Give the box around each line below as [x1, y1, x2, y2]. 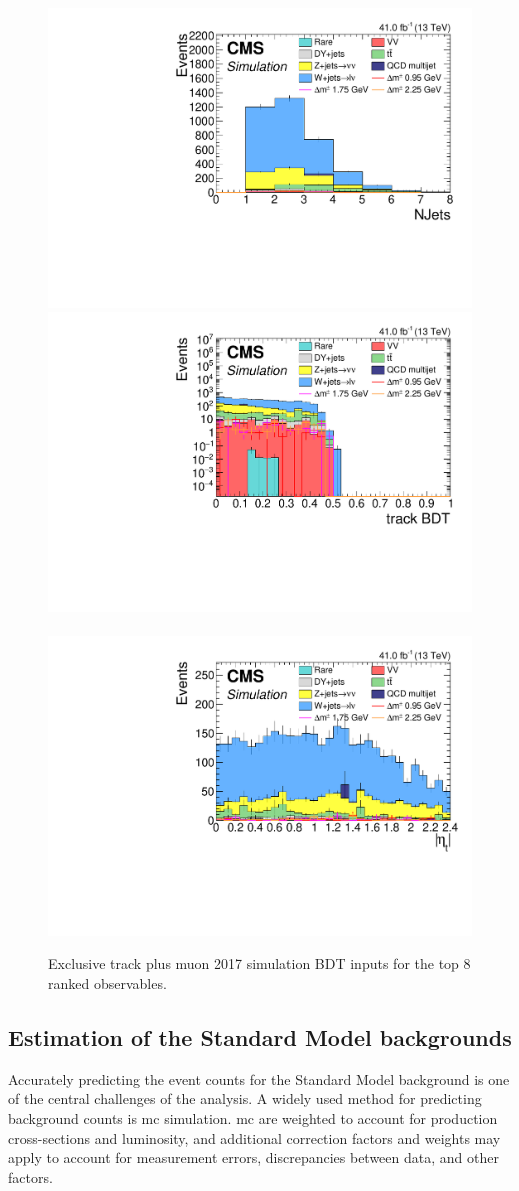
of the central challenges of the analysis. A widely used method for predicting [8, 1088, 482, 1109]
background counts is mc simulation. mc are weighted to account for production [8, 1107, 498, 1128]
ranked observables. [48, 972, 167, 993]
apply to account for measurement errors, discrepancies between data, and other [8, 1147, 499, 1168]
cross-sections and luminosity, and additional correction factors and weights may [8, 1127, 501, 1148]
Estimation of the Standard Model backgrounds [8, 1021, 512, 1052]
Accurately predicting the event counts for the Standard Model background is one [8, 1068, 510, 1089]
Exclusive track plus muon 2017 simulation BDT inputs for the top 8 [48, 953, 471, 974]
